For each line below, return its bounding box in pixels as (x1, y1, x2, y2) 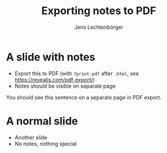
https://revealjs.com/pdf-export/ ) (14, 76, 95, 83)
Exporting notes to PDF (41, 4, 156, 18)
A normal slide (6, 114, 78, 128)
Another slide (14, 134, 48, 141)
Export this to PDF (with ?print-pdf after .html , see (14, 69, 139, 77)
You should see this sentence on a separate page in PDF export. (6, 94, 162, 101)
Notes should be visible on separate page (14, 82, 116, 89)
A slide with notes (6, 50, 96, 64)
